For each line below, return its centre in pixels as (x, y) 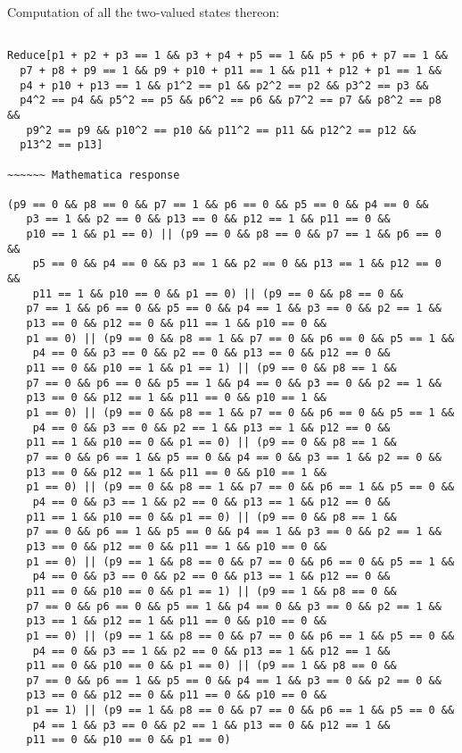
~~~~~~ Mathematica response (94, 175)
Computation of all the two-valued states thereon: (144, 12)
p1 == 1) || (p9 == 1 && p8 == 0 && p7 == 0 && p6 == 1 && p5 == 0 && (240, 711)
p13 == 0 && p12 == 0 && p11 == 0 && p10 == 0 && (176, 695)
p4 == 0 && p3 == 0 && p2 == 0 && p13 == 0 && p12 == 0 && (211, 353)
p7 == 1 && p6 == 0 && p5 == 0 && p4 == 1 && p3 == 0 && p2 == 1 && (234, 309)
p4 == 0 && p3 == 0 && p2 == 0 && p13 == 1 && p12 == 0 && (211, 577)
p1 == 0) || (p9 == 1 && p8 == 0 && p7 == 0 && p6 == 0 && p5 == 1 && (240, 561)
